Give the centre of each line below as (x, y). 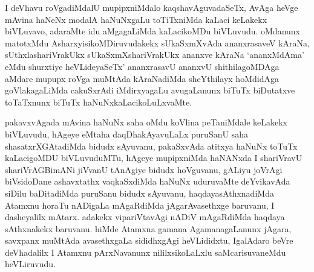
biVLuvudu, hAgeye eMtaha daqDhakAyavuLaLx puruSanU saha (126, 134)
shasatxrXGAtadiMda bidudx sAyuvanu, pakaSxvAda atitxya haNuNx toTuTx (151, 146)
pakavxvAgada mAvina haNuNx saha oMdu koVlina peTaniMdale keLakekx (146, 122)
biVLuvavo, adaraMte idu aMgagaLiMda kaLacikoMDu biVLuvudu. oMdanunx (153, 31)
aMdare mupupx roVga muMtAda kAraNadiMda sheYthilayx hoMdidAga (142, 78)
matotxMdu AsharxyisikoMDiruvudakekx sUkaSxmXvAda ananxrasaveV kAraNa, (157, 43)
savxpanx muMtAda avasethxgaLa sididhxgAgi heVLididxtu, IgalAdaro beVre (149, 240)
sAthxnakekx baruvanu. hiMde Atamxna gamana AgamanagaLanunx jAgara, (148, 228)
